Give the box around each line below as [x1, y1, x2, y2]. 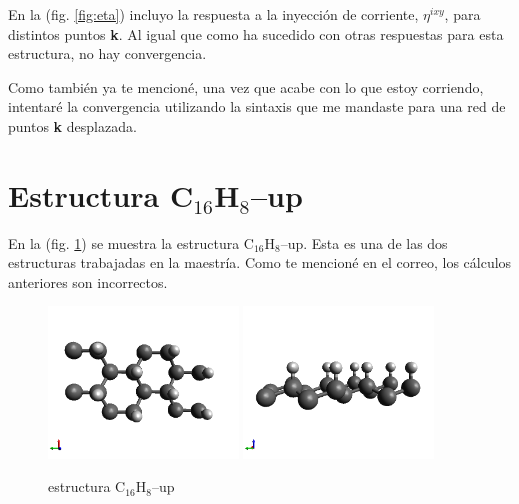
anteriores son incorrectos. [8, 271, 168, 292]
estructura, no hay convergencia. [8, 43, 207, 64]
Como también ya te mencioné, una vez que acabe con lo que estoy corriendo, [8, 76, 484, 97]
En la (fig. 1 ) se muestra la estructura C [8, 232, 254, 253]
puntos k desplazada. [8, 115, 137, 136]
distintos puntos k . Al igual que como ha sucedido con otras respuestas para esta [8, 23, 504, 44]
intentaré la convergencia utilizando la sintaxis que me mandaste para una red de [8, 96, 506, 117]
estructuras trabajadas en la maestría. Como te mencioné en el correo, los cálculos [8, 252, 512, 273]
